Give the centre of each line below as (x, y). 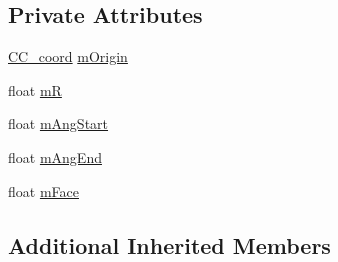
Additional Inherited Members (169, 244)
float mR (35, 89)
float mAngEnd (55, 156)
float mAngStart (58, 123)
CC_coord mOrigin (68, 56)
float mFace (43, 190)
